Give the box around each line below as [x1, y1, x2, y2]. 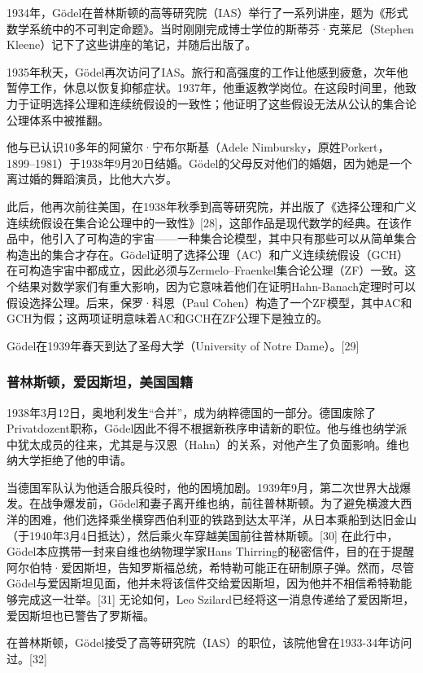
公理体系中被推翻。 [7, 111, 109, 128]
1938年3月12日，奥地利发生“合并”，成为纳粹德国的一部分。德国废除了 [7, 403, 377, 420]
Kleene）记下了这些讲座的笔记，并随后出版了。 [7, 36, 257, 53]
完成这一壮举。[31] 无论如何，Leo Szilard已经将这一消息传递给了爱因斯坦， [17, 591, 415, 608]
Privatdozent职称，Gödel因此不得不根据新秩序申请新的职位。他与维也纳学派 [7, 420, 408, 437]
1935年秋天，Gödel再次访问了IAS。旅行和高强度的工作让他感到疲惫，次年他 [7, 63, 408, 80]
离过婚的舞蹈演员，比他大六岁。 [7, 170, 177, 187]
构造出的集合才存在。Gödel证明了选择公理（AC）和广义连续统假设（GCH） [7, 245, 409, 262]
